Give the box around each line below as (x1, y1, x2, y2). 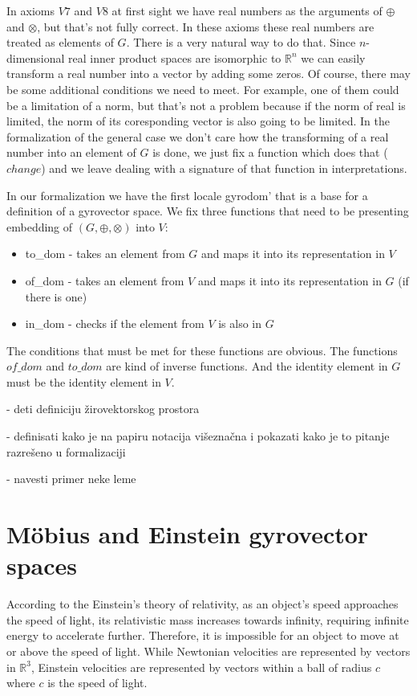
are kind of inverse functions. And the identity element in (106, 358, 388, 375)
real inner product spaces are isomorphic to (68, 49, 281, 66)
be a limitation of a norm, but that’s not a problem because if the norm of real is (6, 96, 406, 113)
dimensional (6, 49, 65, 66)
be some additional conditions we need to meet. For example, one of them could (6, 80, 399, 97)
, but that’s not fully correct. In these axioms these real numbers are (37, 18, 374, 35)
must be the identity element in (6, 373, 161, 390)
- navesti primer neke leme (6, 470, 136, 487)
